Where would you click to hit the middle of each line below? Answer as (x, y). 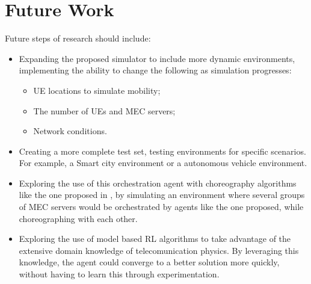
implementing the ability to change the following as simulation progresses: (155, 70)
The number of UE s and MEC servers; (104, 110)
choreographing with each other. (78, 218)
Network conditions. (70, 131)
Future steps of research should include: (78, 38)
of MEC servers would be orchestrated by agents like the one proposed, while (161, 207)
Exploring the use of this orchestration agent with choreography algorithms (158, 183)
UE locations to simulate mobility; (97, 90)
